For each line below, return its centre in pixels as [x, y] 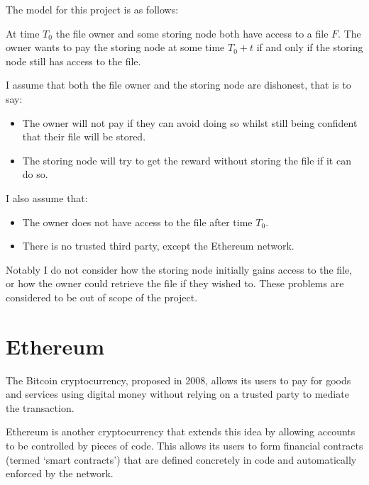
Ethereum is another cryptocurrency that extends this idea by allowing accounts [181, 431]
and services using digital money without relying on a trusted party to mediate [177, 394]
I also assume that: [47, 197]
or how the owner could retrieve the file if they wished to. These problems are [175, 283]
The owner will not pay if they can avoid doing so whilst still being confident [190, 122]
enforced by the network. [60, 473]
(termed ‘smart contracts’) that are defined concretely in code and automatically [181, 459]
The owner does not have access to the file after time [137, 222]
